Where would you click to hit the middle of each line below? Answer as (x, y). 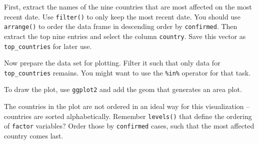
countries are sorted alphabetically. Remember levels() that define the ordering (128, 116)
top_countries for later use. (48, 46)
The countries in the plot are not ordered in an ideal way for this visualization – (127, 106)
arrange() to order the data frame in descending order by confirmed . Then (121, 26)
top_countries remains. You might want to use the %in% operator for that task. (127, 72)
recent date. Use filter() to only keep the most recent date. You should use (122, 16)
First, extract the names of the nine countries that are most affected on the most (128, 6)
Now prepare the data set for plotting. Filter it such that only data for (112, 63)
